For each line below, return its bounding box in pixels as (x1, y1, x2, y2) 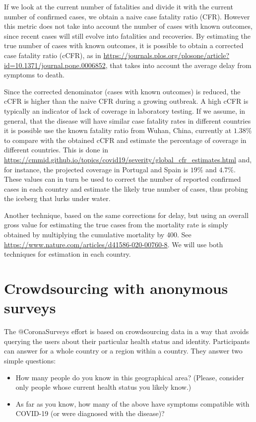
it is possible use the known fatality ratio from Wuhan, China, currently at (4, 125, 232, 136)
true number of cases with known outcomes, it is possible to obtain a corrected (4, 40, 244, 51)
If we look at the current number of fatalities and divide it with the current (4, 1, 233, 11)
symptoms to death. (4, 70, 64, 80)
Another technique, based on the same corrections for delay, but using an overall (4, 210, 249, 220)
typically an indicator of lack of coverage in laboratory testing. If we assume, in (4, 105, 246, 116)
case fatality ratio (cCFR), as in (4, 50, 101, 60)
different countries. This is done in (4, 144, 108, 155)
